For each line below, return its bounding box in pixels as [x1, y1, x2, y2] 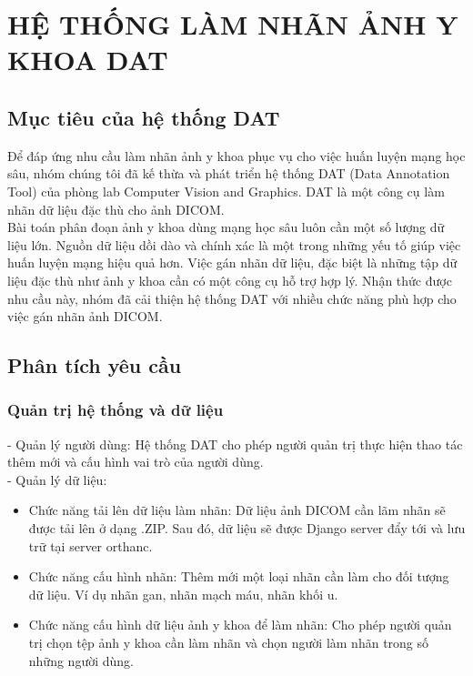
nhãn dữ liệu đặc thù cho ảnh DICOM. [7, 199, 225, 218]
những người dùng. [28, 651, 134, 670]
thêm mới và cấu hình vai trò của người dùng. [7, 452, 264, 471]
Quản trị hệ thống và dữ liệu [7, 399, 224, 421]
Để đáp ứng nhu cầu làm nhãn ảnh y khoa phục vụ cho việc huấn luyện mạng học [7, 146, 466, 165]
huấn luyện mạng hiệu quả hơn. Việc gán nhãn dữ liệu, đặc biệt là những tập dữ [7, 253, 458, 272]
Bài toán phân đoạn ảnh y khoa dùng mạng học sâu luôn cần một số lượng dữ [7, 217, 445, 237]
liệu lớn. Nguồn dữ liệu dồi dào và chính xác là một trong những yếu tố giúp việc [7, 235, 461, 254]
